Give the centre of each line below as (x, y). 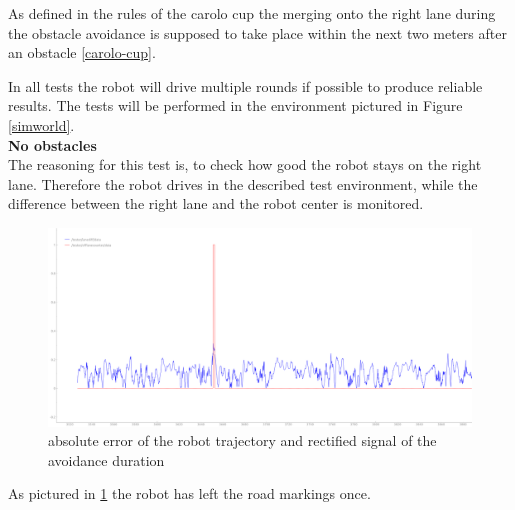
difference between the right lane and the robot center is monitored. (216, 203)
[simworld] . (41, 124)
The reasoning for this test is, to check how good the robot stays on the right (245, 164)
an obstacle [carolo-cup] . (82, 52)
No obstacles (52, 144)
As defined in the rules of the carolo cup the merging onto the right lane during (252, 13)
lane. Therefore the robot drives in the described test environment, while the (243, 183)
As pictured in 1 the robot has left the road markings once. (189, 493)
